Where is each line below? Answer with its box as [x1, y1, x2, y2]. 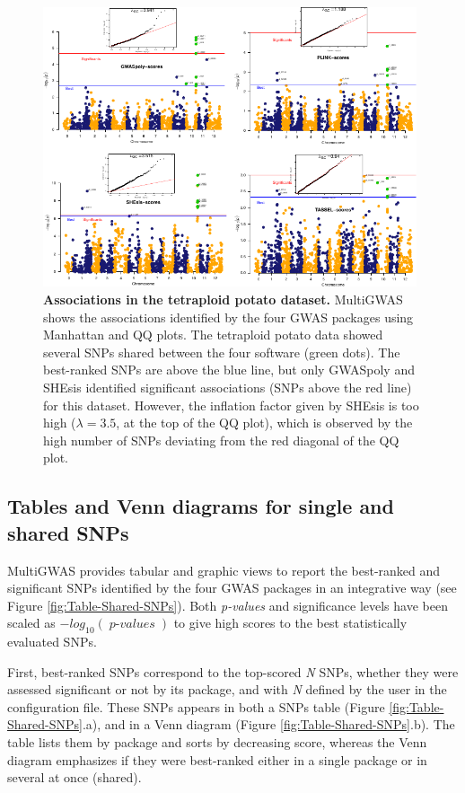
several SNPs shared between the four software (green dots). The [43, 342, 400, 361]
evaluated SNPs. [7, 632, 97, 651]
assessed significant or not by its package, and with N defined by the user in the [7, 680, 447, 699]
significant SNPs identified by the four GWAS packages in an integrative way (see [7, 578, 457, 597]
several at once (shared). [7, 768, 142, 787]
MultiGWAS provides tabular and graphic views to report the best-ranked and [7, 560, 441, 579]
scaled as [7, 613, 56, 632]
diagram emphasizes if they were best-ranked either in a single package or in [7, 750, 427, 769]
